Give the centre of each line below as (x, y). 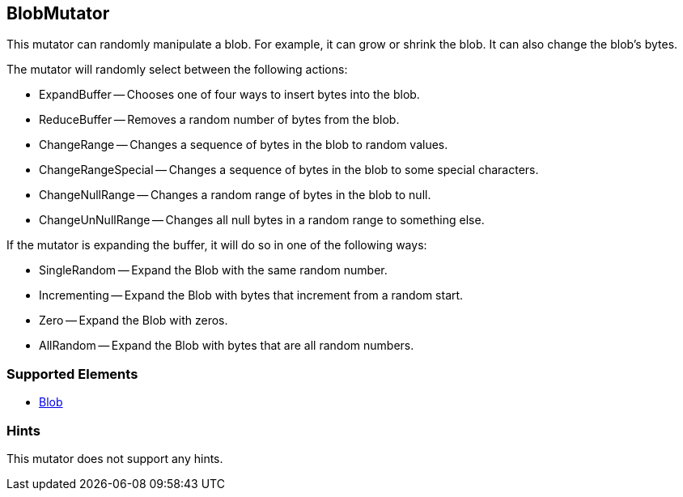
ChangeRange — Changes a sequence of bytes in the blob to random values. (244, 145)
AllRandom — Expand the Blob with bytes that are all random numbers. (227, 346)
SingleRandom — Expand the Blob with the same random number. (213, 270)
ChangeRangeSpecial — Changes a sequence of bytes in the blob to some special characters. (289, 170)
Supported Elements (72, 374)
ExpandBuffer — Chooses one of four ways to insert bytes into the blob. (229, 95)
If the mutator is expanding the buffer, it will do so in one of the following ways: (217, 245)
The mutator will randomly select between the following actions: (177, 70)
